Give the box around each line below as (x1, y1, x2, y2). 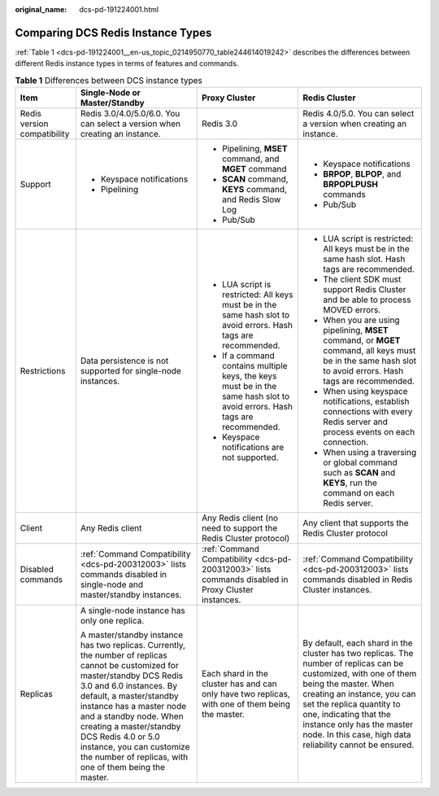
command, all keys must (323, 345, 416, 356)
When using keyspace (323, 386, 408, 397)
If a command (222, 350, 276, 361)
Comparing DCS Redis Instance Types (15, 25, 212, 40)
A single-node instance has (80, 605, 186, 616)
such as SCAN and (323, 467, 396, 479)
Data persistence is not (80, 355, 169, 366)
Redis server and (323, 416, 388, 427)
